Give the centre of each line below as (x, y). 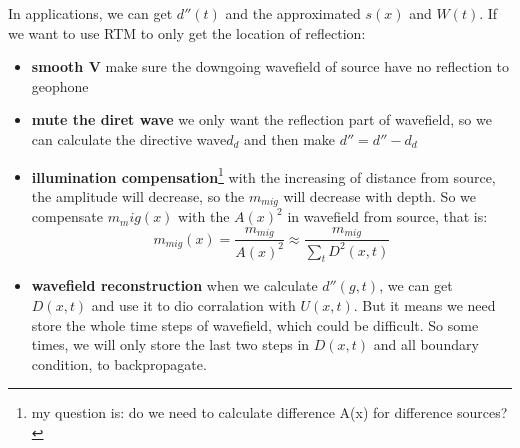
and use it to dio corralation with (193, 305)
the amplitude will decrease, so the (138, 195)
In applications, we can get (90, 13)
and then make (290, 138)
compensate (67, 216)
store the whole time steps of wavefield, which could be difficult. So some (255, 324)
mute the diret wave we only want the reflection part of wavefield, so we (261, 119)
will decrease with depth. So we (379, 195)
